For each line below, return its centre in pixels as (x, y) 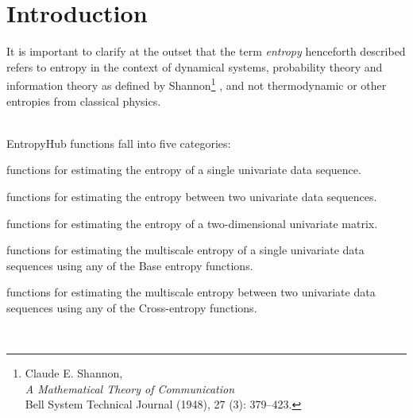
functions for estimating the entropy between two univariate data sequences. (192, 196)
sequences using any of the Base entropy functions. (130, 265)
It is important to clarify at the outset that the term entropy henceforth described (206, 51)
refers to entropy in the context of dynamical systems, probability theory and (195, 66)
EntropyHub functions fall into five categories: (119, 143)
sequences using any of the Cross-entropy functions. (132, 307)
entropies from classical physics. (84, 101)
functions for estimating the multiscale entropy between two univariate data (191, 292)
